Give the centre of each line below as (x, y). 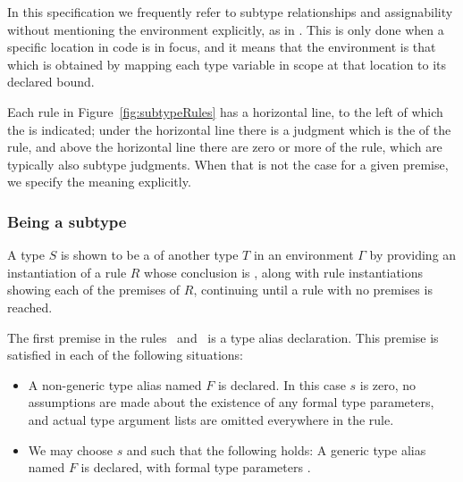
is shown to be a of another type (149, 255)
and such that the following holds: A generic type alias (276, 449)
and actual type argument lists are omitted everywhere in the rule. (211, 419)
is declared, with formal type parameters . (196, 467)
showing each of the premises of (94, 290)
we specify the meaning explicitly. (99, 182)
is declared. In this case (282, 384)
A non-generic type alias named (115, 384)
